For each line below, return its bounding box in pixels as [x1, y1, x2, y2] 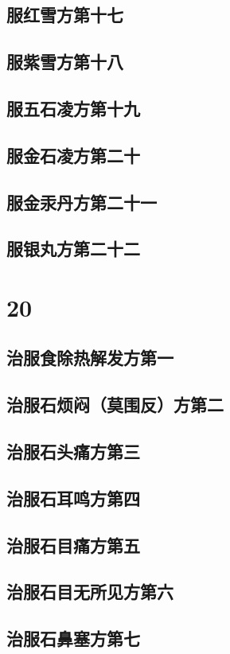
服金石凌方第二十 [6, 142, 140, 167]
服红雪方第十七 [6, 2, 123, 27]
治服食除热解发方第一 [6, 345, 173, 370]
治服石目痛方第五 [6, 532, 140, 557]
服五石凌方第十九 [6, 95, 140, 120]
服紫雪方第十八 [6, 49, 123, 74]
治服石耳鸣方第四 [6, 485, 140, 510]
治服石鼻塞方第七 [6, 626, 140, 651]
